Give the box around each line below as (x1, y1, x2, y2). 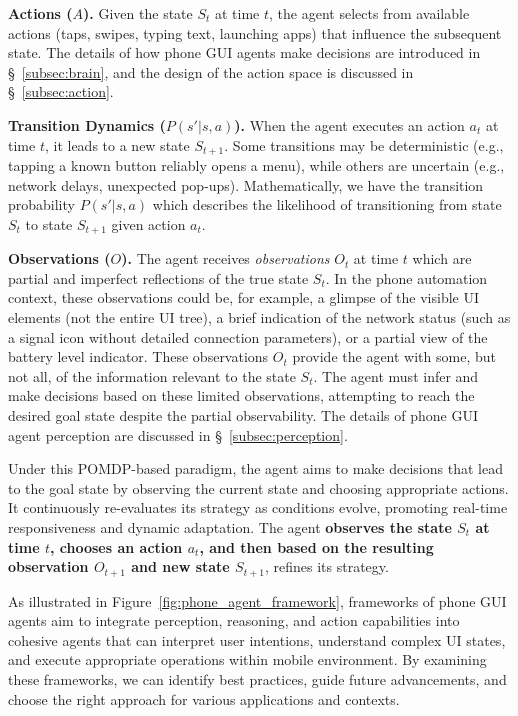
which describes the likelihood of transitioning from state (152, 194, 502, 215)
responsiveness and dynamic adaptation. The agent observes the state (8, 516, 452, 537)
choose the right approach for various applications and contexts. (8, 688, 400, 709)
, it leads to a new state (44, 134, 190, 155)
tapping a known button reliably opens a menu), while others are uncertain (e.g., (8, 155, 505, 176)
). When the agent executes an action (234, 114, 465, 135)
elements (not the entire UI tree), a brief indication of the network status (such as (8, 307, 511, 328)
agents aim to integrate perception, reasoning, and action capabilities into (8, 610, 460, 631)
